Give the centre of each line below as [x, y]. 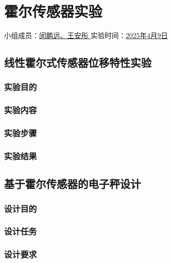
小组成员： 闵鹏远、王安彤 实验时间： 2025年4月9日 [86, 35]
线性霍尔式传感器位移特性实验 [78, 62]
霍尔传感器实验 [53, 11]
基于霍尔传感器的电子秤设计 [72, 184]
